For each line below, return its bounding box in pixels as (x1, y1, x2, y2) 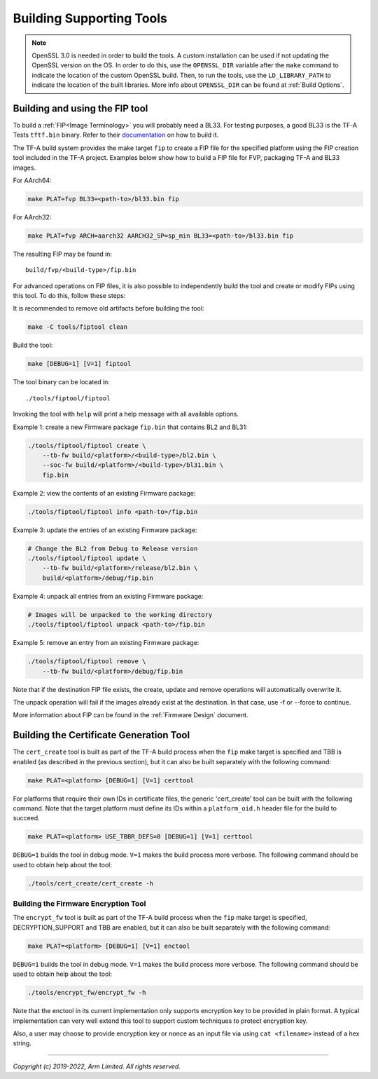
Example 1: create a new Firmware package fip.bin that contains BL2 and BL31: (13, 423, 248, 431)
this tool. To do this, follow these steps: (13, 292, 126, 300)
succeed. (13, 814, 40, 822)
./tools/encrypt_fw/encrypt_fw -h (27, 989, 146, 997)
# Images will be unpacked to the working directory (27, 611, 213, 618)
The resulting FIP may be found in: (13, 250, 112, 258)
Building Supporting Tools (13, 11, 168, 26)
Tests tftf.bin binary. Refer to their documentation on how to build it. (13, 130, 219, 140)
